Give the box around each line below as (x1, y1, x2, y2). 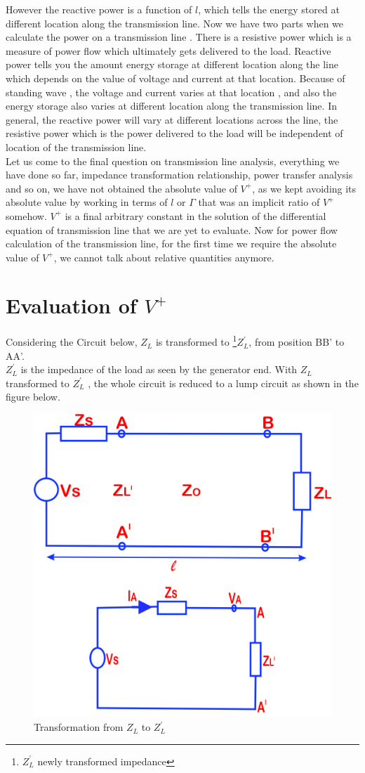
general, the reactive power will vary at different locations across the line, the (6, 112, 338, 126)
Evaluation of (6, 291, 137, 320)
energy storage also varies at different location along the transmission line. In (6, 98, 337, 113)
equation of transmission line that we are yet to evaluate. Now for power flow (6, 222, 338, 237)
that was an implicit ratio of (198, 195, 320, 209)
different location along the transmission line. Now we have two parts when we (6, 15, 344, 30)
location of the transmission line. (6, 139, 147, 154)
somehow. (6, 208, 47, 223)
